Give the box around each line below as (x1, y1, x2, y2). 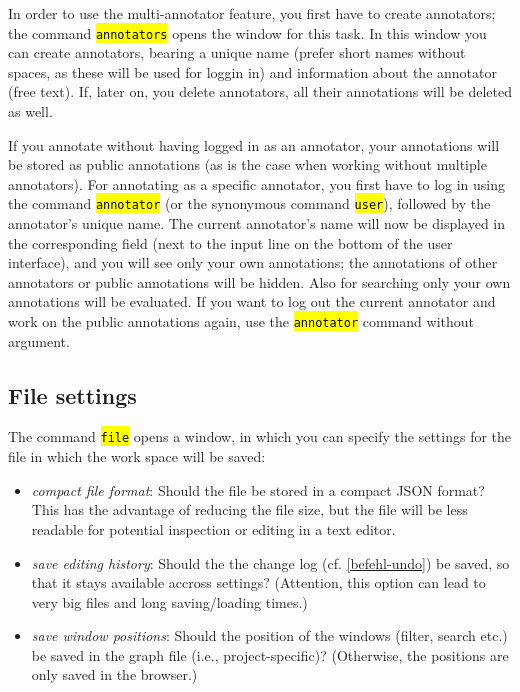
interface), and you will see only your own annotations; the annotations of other (8, 252, 498, 273)
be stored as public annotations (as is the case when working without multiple (8, 154, 487, 175)
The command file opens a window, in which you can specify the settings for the (8, 426, 512, 447)
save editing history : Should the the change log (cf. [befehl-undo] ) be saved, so (31, 552, 510, 573)
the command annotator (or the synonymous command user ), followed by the (8, 193, 491, 214)
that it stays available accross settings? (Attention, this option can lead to (31, 572, 486, 593)
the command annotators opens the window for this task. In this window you (8, 22, 487, 43)
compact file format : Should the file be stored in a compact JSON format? (31, 479, 485, 500)
